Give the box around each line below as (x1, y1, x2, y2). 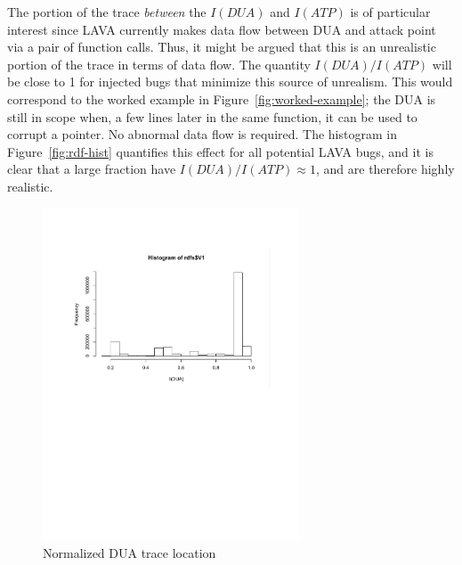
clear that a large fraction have (7, 160, 176, 178)
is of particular (350, 3, 431, 20)
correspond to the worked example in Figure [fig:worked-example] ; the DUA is (7, 89, 436, 108)
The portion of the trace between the (7, 3, 207, 20)
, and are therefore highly (315, 160, 455, 178)
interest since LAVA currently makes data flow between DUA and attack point (7, 20, 436, 38)
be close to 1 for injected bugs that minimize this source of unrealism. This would (7, 72, 453, 91)
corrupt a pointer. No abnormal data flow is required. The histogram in (7, 125, 397, 143)
